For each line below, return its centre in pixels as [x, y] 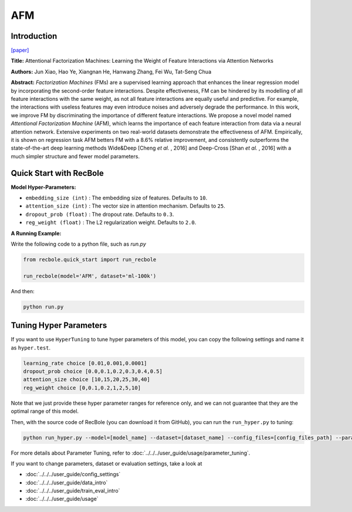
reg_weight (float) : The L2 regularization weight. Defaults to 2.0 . [111, 222]
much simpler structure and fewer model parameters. [75, 156]
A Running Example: [36, 233]
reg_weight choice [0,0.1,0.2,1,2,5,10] [82, 388]
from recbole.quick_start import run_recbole [90, 259]
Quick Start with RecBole [57, 173]
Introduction [34, 36]
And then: [23, 291]
